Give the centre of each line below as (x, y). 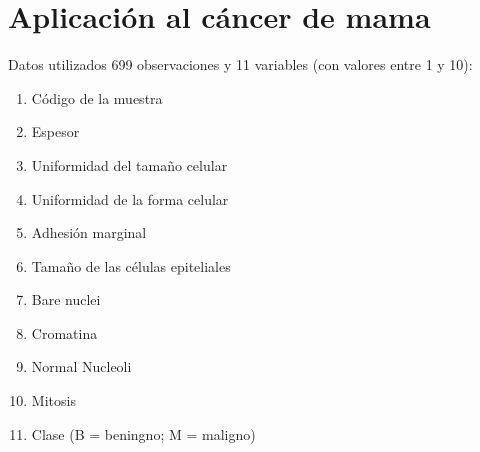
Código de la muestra (97, 97)
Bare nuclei (66, 299)
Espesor (55, 131)
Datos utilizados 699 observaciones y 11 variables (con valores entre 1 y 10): (240, 64)
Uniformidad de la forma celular (130, 198)
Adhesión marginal (89, 232)
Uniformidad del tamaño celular (129, 164)
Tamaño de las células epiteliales (131, 265)
